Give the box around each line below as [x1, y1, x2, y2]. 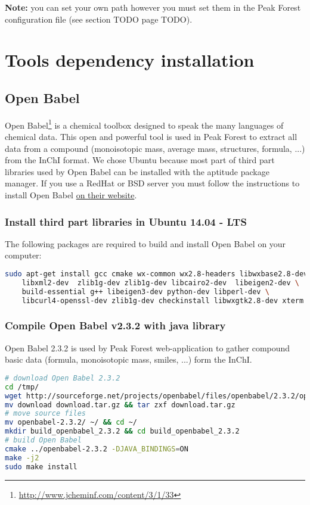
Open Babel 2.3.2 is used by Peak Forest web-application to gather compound [5, 341, 290, 354]
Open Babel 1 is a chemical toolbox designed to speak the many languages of [5, 117, 284, 131]
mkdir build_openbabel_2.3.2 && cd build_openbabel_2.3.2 [5, 427, 240, 436]
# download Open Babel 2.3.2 [5, 373, 120, 382]
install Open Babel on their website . [5, 188, 137, 201]
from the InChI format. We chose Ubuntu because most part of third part [5, 154, 275, 166]
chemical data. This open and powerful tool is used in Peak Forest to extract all [5, 130, 297, 143]
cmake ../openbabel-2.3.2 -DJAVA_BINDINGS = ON [5, 444, 188, 453]
